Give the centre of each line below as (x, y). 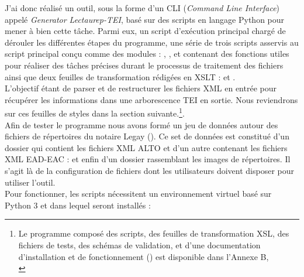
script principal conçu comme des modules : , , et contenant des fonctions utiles (147, 54)
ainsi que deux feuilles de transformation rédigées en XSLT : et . (120, 76)
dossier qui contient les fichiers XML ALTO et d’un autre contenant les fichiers (146, 147)
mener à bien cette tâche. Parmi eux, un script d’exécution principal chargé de (145, 31)
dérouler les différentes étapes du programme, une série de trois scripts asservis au (152, 42)
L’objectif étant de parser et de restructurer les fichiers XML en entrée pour (141, 88)
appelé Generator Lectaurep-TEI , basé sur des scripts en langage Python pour (145, 19)
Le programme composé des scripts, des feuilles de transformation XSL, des (154, 233)
